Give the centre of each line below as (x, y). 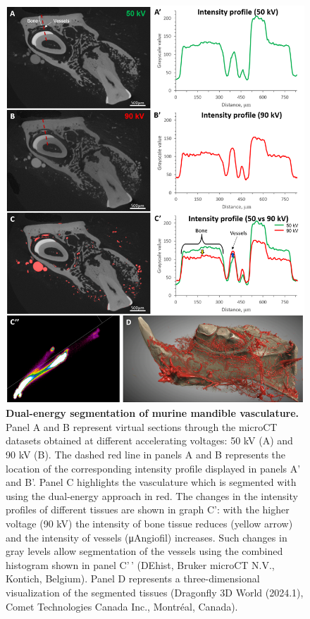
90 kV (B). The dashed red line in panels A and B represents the (146, 454)
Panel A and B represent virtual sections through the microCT (142, 426)
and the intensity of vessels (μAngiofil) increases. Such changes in (147, 537)
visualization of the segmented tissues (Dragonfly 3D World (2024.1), (155, 592)
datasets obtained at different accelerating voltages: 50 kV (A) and (149, 440)
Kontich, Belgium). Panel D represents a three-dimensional (133, 579)
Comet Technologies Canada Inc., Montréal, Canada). (122, 606)
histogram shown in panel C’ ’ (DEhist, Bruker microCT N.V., (140, 564)
